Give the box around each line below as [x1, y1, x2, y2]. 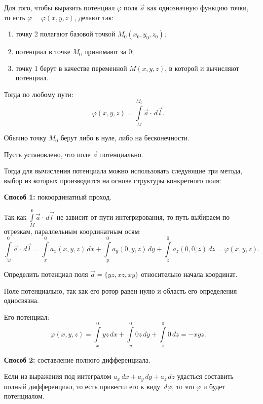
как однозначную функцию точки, [147, 2, 249, 12]
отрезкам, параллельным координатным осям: [4, 226, 141, 236]
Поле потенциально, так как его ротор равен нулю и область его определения [4, 285, 237, 296]
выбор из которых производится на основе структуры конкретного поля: [4, 175, 221, 185]
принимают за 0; [84, 46, 134, 57]
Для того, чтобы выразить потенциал [4, 2, 115, 12]
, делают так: [74, 12, 114, 22]
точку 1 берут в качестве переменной [15, 63, 127, 73]
